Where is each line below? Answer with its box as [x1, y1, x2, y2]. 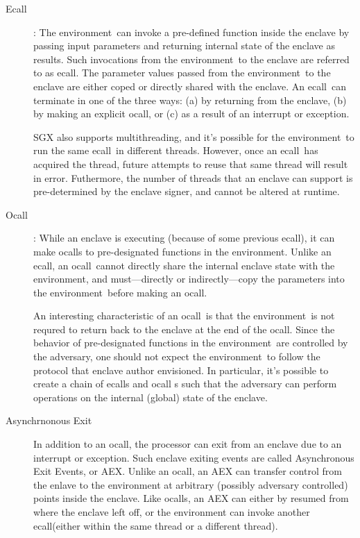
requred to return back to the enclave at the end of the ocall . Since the [33, 321, 335, 336]
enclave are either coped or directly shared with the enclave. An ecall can [33, 78, 346, 93]
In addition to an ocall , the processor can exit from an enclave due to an [33, 437, 342, 451]
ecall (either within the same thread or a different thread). [33, 518, 278, 532]
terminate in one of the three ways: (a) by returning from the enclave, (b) [33, 92, 347, 107]
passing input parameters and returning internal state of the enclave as [33, 38, 335, 53]
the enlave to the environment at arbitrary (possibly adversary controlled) [33, 477, 348, 491]
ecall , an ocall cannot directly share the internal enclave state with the [33, 258, 335, 272]
